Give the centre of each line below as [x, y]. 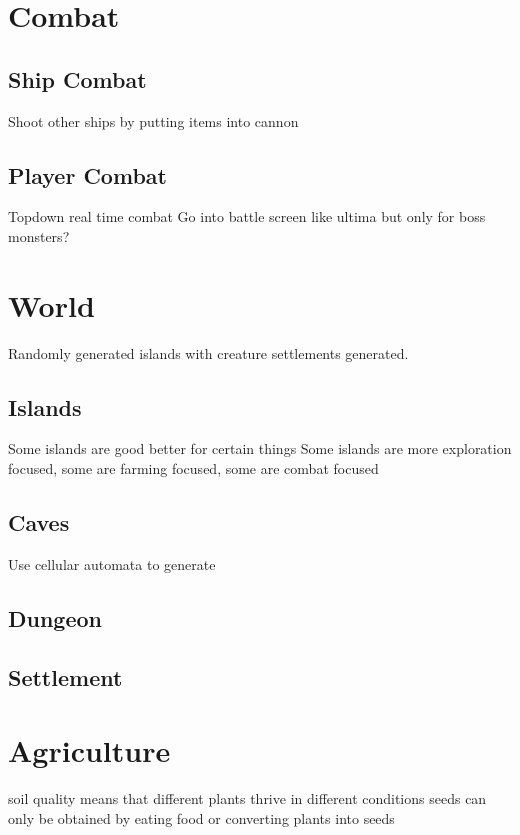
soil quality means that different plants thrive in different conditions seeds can [247, 798]
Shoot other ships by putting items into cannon [153, 120]
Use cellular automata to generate [112, 563]
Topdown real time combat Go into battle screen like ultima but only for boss [247, 216]
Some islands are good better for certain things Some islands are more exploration [260, 448]
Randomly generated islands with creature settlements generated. [208, 352]
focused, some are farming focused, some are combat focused [193, 468]
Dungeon [55, 617]
